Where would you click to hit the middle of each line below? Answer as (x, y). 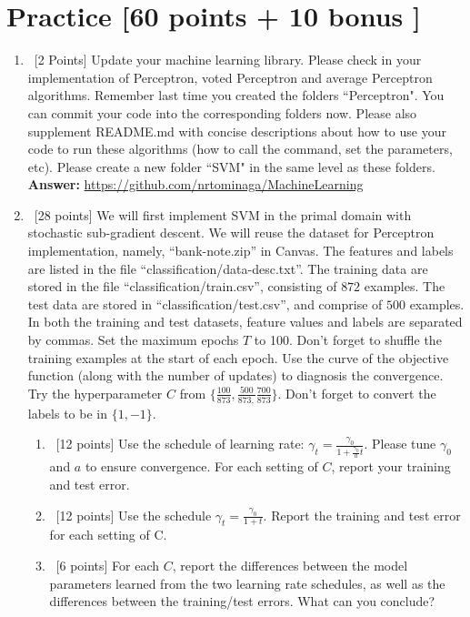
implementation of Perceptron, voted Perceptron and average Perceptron (230, 77)
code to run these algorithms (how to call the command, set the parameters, (240, 149)
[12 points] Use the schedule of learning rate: (180, 444)
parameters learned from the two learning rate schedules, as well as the (247, 583)
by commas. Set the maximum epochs (133, 340)
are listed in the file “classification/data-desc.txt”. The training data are (228, 268)
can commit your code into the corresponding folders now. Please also (222, 112)
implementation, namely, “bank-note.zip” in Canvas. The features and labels (240, 251)
